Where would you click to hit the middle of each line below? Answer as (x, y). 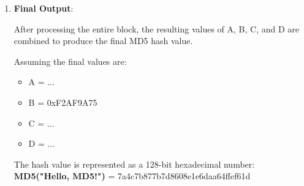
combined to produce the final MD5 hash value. (103, 41)
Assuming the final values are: (70, 61)
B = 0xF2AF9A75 (63, 102)
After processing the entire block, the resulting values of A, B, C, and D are (157, 28)
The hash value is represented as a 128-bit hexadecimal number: (134, 164)
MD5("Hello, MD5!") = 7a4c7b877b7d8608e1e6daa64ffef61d (132, 176)
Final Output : (44, 8)
